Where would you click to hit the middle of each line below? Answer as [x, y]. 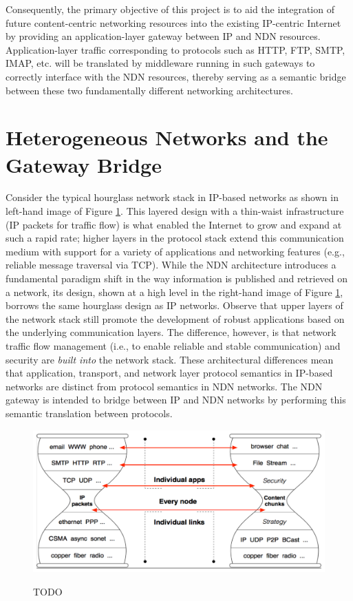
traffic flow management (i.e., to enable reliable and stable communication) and [173, 346]
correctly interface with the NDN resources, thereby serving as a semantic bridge [176, 76]
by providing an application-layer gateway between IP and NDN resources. [163, 36]
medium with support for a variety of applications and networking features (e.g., [175, 251]
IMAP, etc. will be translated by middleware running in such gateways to [160, 63]
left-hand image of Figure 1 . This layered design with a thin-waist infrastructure [175, 211]
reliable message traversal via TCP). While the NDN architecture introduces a [171, 265]
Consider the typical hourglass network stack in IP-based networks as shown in [172, 197]
